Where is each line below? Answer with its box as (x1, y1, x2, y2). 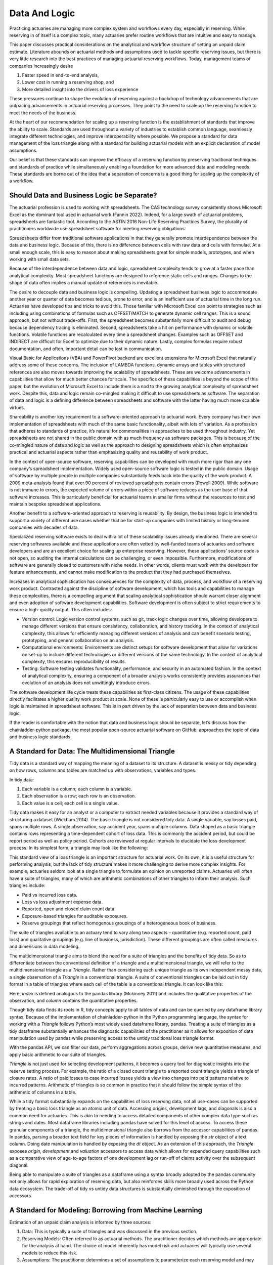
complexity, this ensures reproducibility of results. (22, 658, 126, 665)
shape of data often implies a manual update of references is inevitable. (9, 280, 159, 286)
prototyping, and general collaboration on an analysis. (22, 637, 134, 643)
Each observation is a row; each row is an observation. (22, 793, 136, 799)
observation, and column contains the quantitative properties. (9, 997, 138, 1004)
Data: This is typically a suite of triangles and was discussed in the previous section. (22, 1229, 198, 1235)
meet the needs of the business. (9, 109, 77, 116)
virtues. (9, 404, 25, 410)
